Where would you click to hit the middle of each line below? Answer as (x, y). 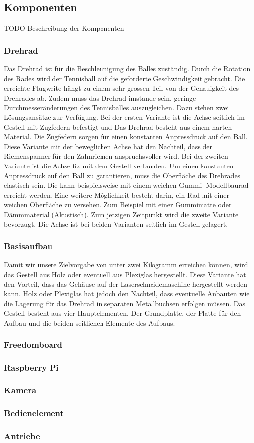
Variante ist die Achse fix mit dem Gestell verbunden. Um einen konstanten (119, 165)
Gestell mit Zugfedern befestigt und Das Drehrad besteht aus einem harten (118, 127)
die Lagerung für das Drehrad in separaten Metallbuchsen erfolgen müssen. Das (125, 303)
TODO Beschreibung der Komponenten (64, 28)
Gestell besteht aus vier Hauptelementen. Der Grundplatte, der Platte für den (123, 313)
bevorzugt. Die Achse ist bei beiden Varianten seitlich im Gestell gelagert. (116, 224)
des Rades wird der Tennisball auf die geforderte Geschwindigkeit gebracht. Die (125, 78)
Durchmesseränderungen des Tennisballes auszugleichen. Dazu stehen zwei (117, 107)
